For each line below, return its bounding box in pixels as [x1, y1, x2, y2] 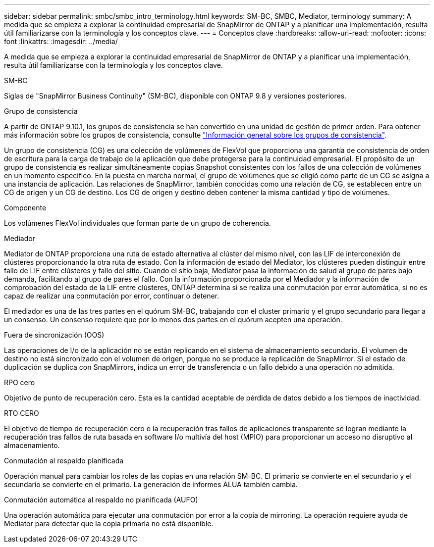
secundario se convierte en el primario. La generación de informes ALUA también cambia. [4, 480, 298, 489]
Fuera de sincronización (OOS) [4, 331, 105, 339]
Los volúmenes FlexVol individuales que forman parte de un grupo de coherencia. [4, 219, 271, 227]
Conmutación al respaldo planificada [4, 456, 124, 465]
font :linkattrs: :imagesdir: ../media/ [4, 37, 118, 46]
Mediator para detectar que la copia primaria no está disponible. [4, 519, 214, 528]
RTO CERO [4, 409, 39, 417]
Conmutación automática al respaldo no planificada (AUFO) [4, 496, 198, 504]
